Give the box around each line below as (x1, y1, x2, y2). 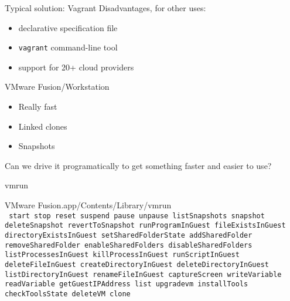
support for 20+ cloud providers (18, 60, 134, 73)
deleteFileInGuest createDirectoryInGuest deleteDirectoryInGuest (5, 260, 269, 269)
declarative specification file (18, 21, 118, 33)
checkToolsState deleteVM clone (5, 289, 131, 298)
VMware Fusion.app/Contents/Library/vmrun (5, 199, 172, 211)
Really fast (18, 100, 57, 113)
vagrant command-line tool (18, 41, 118, 53)
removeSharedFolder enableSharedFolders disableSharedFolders (5, 241, 253, 249)
